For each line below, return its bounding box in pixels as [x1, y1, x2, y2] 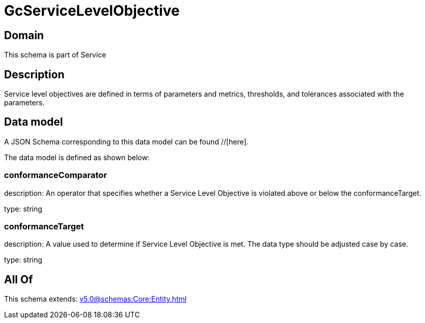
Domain [4, 28, 44, 42]
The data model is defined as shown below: [4, 153, 150, 162]
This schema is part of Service [4, 50, 106, 60]
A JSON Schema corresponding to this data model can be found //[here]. [4, 137, 249, 146]
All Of [4, 273, 33, 286]
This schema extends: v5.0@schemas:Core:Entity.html [4, 295, 187, 304]
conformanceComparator [4, 170, 107, 181]
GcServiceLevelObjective [4, 2, 180, 19]
